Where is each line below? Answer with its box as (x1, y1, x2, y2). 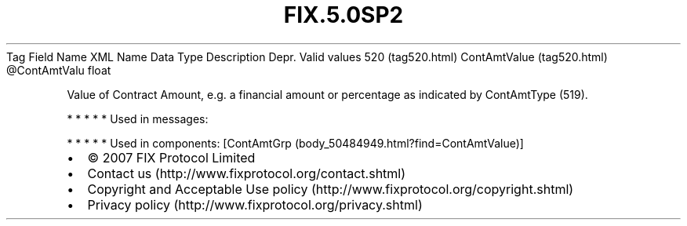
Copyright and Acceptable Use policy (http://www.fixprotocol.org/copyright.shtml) (87, 180, 574, 197)
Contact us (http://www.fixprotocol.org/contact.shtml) (87, 165, 406, 181)
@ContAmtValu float (6, 63, 111, 77)
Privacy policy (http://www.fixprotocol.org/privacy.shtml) (87, 196, 423, 213)
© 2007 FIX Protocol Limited (87, 149, 256, 166)
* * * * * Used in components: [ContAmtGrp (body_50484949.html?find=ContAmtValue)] (67, 136, 524, 150)
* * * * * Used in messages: (67, 111, 209, 126)
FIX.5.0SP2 (283, 2, 404, 28)
